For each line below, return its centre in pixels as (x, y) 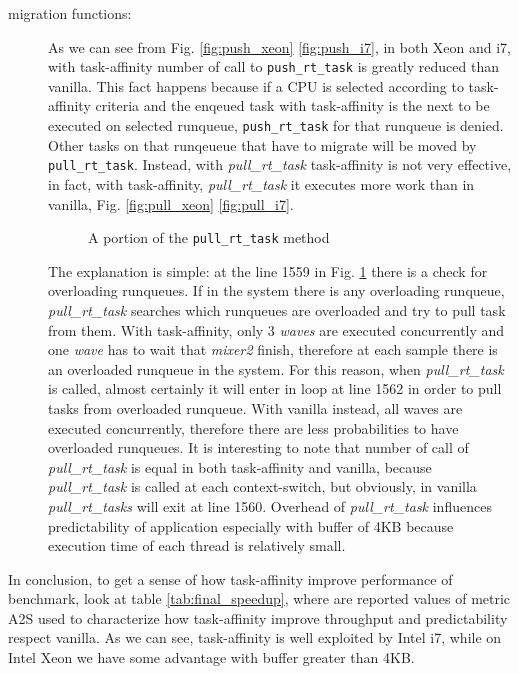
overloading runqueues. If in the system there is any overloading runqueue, (276, 290)
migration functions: (70, 13)
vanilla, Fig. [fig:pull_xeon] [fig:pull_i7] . (171, 203)
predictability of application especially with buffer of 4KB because (251, 525)
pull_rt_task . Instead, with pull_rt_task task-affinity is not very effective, (280, 164)
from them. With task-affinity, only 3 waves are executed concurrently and (276, 329)
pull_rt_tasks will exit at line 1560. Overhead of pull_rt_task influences (270, 505)
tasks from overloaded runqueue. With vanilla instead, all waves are (255, 407)
